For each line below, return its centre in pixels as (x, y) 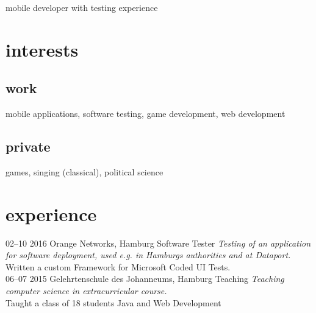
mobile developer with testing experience (82, 7)
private (28, 146)
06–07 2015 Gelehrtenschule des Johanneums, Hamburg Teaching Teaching (145, 279)
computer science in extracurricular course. (86, 291)
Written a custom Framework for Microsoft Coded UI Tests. (118, 266)
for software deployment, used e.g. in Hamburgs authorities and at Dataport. (148, 255)
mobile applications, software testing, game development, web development (145, 114)
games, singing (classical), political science (84, 171)
